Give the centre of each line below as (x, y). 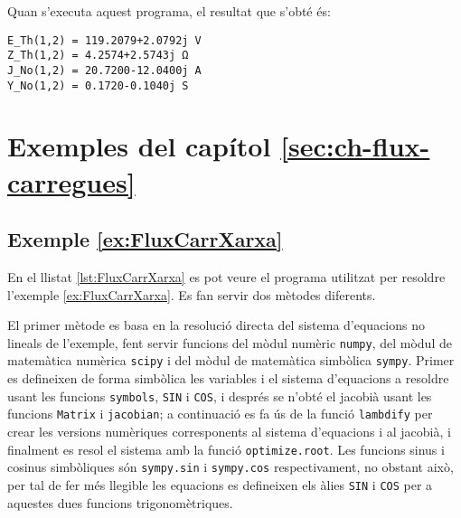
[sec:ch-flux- (355, 146)
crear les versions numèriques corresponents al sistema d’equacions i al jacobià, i (229, 431)
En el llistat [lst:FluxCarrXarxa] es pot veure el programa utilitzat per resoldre (226, 276)
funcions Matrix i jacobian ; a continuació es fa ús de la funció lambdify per (220, 414)
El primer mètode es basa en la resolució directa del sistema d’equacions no (216, 325)
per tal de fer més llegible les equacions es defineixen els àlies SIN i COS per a (220, 484)
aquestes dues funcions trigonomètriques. (120, 502)
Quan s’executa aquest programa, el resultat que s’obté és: (169, 11)
